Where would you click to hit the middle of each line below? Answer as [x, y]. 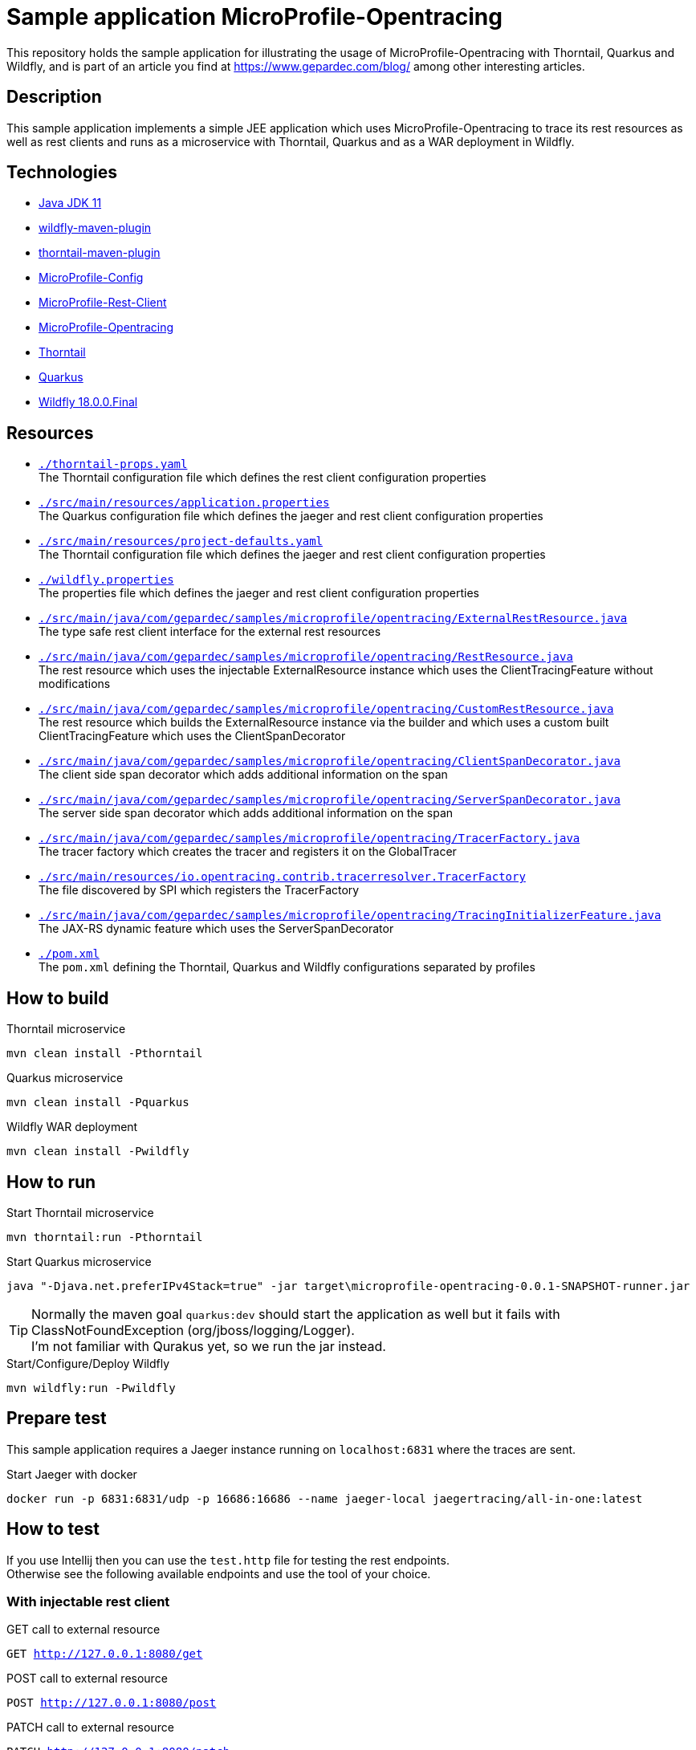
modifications [75, 684]
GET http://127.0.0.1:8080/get [105, 1654]
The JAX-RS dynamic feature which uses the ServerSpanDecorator [216, 929]
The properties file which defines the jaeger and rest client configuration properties [259, 593]
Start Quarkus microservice [79, 1261]
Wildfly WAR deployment [72, 1127]
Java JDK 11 [70, 203]
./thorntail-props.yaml [113, 464]
